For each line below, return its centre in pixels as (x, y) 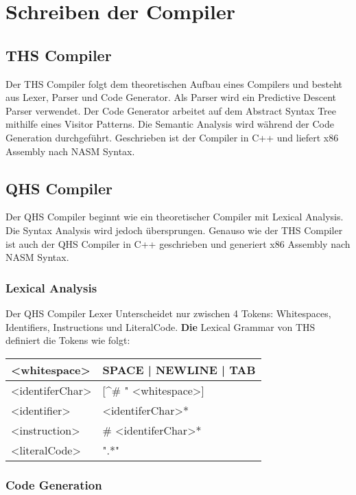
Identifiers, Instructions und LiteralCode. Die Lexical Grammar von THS (161, 326)
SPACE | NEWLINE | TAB (179, 369)
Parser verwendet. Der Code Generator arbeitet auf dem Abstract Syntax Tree (171, 110)
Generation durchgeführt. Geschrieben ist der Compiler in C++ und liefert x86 (172, 137)
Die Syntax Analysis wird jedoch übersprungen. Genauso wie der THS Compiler (174, 230)
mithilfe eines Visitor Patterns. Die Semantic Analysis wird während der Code (170, 124)
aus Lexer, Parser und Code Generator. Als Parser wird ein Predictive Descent (171, 97)
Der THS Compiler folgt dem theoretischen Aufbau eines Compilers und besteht (174, 83)
